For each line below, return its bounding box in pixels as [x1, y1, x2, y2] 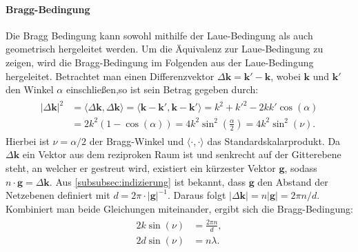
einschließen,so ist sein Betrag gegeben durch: [66, 82, 259, 97]
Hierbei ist [6, 133, 50, 148]
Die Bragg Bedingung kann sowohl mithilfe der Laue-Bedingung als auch [6, 28, 313, 42]
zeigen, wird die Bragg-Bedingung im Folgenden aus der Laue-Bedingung [6, 55, 314, 69]
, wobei [270, 68, 301, 83]
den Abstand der [257, 174, 328, 188]
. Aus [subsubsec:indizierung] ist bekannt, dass [49, 174, 246, 188]
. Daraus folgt [168, 188, 226, 202]
